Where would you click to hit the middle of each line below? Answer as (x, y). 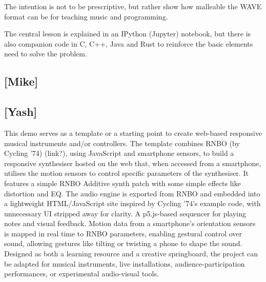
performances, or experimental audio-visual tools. (81, 274)
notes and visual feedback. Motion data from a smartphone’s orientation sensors (130, 223)
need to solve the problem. (46, 54)
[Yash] (21, 112)
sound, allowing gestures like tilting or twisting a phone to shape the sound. (123, 243)
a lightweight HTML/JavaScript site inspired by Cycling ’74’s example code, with (132, 203)
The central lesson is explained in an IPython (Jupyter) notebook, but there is (128, 34)
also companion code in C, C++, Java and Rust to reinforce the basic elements (129, 43)
